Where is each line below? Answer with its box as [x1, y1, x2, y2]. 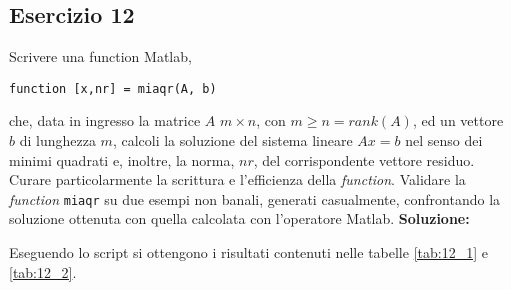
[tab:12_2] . [9, 261, 77, 282]
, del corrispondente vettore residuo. [253, 149, 475, 170]
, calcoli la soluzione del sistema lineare [112, 130, 353, 151]
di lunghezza [19, 130, 96, 151]
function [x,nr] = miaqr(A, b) [9, 81, 217, 96]
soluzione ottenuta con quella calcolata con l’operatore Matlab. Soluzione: [9, 208, 470, 229]
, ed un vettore [412, 110, 504, 131]
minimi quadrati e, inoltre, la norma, [9, 149, 235, 170]
